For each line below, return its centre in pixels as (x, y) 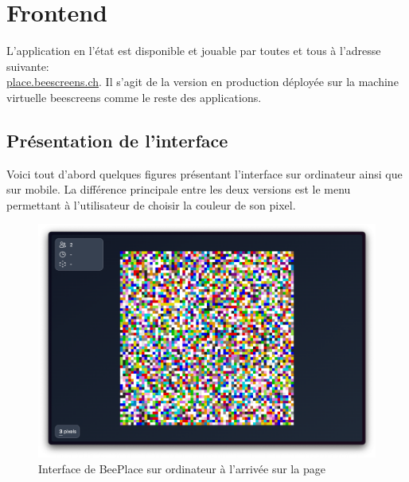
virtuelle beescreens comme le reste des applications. (134, 97)
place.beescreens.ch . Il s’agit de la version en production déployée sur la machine (203, 82)
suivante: (28, 66)
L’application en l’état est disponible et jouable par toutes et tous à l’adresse (194, 51)
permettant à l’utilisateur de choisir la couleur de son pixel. (151, 204)
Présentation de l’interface (117, 140)
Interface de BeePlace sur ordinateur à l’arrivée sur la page (182, 468)
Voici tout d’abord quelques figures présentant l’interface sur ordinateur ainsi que (204, 173)
